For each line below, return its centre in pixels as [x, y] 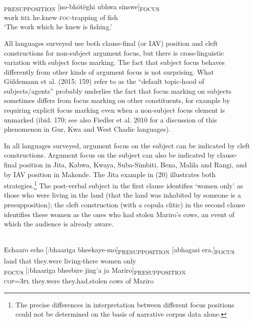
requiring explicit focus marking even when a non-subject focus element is [115, 110]
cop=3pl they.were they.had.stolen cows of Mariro [79, 281]
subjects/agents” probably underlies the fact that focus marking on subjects [118, 91]
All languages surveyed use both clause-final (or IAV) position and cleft [111, 43]
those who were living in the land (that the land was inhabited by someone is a [123, 195]
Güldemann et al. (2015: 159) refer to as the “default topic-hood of [104, 81]
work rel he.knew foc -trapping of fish [61, 17]
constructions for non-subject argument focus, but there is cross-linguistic [114, 52]
